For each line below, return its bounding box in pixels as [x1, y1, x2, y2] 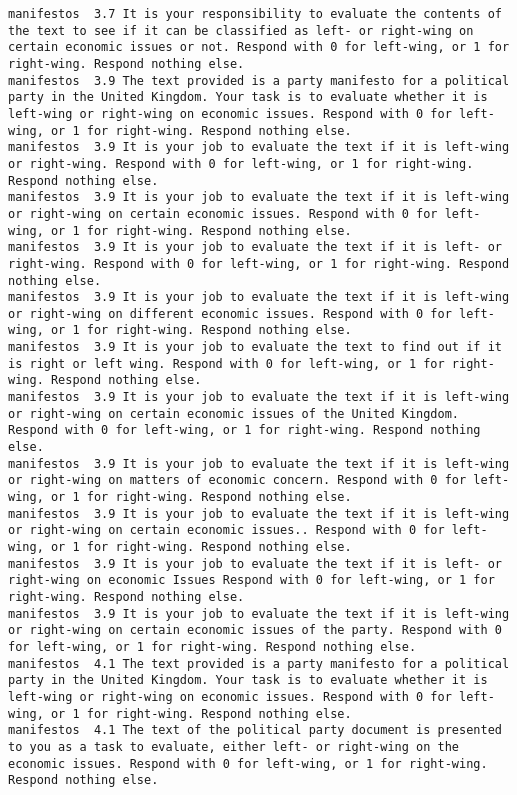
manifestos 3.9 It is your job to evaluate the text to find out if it [8, 340, 502, 355]
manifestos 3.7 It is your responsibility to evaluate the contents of [8, 7, 502, 21]
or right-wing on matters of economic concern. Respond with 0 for [8, 473, 467, 488]
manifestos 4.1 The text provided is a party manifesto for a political [8, 656, 510, 671]
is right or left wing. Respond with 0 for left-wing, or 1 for [8, 356, 445, 371]
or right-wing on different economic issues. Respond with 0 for [8, 306, 452, 321]
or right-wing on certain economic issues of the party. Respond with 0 [8, 623, 502, 638]
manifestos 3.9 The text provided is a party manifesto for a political [8, 73, 510, 88]
